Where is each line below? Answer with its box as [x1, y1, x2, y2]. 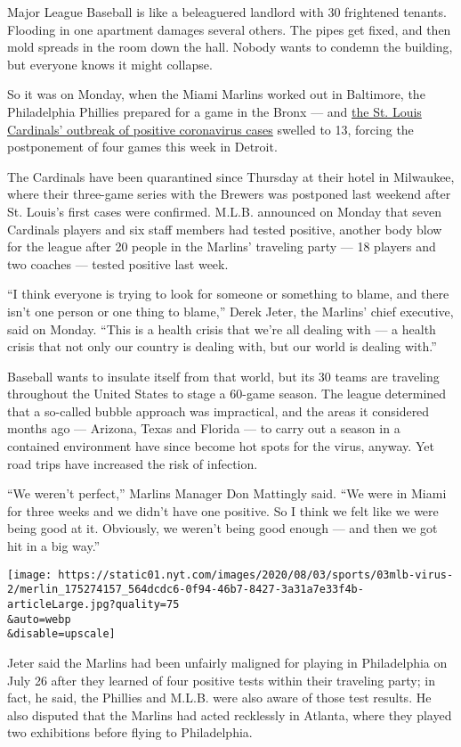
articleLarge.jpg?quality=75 [7, 597, 180, 611]
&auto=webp [7, 612, 71, 626]
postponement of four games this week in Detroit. [7, 137, 278, 156]
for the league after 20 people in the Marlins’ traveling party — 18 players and [7, 237, 436, 256]
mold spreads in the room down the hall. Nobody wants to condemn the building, [7, 37, 453, 56]
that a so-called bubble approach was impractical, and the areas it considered [7, 401, 430, 420]
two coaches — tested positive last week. [7, 254, 229, 273]
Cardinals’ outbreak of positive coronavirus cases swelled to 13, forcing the [7, 119, 414, 138]
